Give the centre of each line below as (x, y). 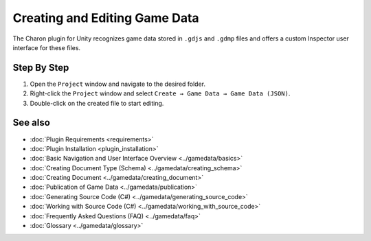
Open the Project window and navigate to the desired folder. (118, 84)
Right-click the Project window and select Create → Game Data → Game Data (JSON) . (160, 93)
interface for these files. (47, 47)
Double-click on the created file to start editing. (97, 103)
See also (32, 123)
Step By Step (41, 68)
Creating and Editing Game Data (106, 18)
